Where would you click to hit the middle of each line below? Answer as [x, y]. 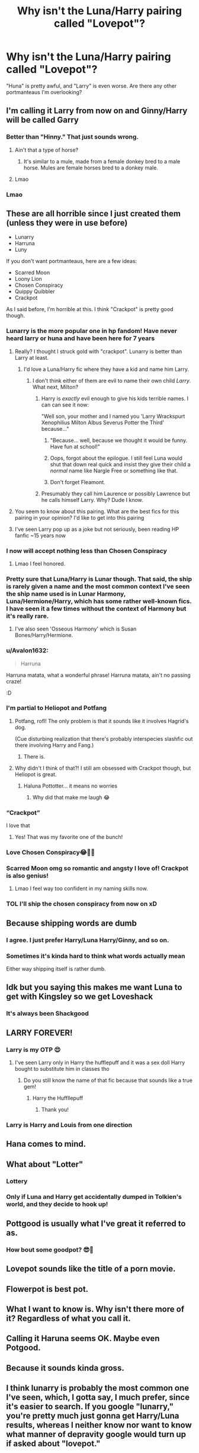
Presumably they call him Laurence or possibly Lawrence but [116, 494]
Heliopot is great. [36, 774]
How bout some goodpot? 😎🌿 [50, 1250]
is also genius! [28, 875]
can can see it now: [65, 405]
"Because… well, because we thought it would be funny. [119, 440]
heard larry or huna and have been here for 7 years [81, 338]
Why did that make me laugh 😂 [71, 797]
